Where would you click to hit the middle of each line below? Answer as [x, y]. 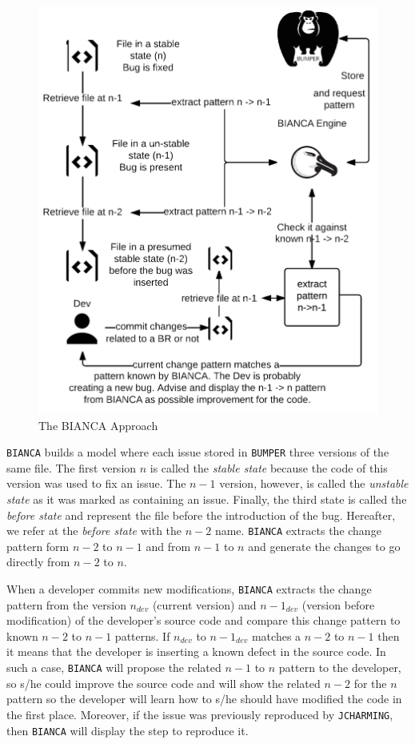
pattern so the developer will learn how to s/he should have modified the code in [204, 699]
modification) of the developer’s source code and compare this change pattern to [204, 620]
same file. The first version [72, 467]
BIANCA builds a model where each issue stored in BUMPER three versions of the [198, 452]
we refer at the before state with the [94, 531]
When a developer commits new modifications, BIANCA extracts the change [189, 589]
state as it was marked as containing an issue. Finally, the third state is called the [207, 499]
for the [370, 683]
